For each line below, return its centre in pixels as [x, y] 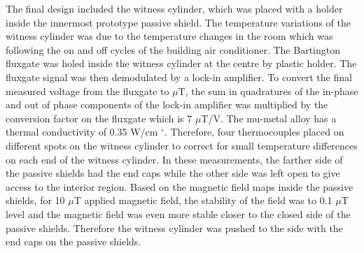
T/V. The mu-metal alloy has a [269, 118]
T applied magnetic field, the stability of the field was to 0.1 [203, 200]
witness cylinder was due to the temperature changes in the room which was [169, 36]
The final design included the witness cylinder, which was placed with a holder [174, 8]
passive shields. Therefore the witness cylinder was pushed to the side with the [174, 227]
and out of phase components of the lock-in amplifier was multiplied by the [167, 104]
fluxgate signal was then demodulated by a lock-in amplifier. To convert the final [179, 77]
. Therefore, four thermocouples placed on [254, 132]
